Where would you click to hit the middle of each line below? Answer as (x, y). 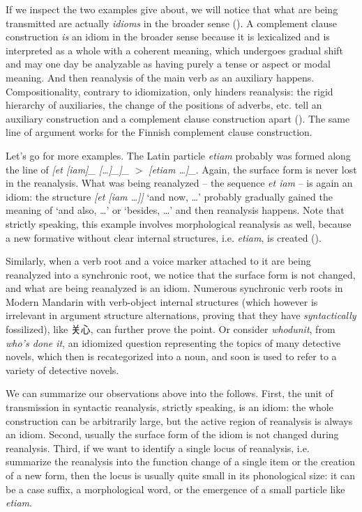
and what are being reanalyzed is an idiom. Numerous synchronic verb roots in (174, 288)
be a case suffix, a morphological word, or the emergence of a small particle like (175, 489)
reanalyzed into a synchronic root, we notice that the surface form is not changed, (181, 274)
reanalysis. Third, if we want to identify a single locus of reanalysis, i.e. (158, 448)
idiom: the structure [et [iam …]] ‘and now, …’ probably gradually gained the (169, 196)
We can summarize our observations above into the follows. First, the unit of (169, 393)
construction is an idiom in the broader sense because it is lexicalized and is (168, 37)
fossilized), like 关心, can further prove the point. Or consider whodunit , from (171, 329)
